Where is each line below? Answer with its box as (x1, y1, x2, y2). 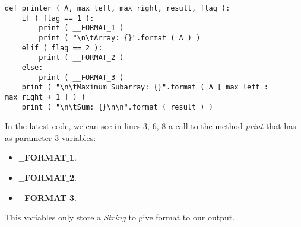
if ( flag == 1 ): (21, 14, 94, 23)
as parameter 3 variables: (5, 131, 96, 143)
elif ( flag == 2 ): (21, 43, 103, 52)
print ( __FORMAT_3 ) (39, 73, 124, 82)
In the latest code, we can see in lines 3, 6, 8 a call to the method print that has (5, 120, 296, 132)
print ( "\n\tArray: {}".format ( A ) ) (39, 33, 201, 42)
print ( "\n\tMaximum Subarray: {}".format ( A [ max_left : (21, 83, 268, 92)
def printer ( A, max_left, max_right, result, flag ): (5, 4, 230, 12)
